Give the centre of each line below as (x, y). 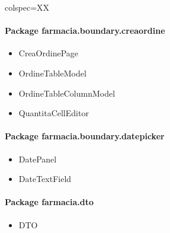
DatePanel (38, 159)
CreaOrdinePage (49, 53)
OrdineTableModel (52, 73)
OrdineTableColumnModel (67, 93)
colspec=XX (27, 7)
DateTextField (45, 179)
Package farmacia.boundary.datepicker (85, 136)
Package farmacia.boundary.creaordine (85, 31)
